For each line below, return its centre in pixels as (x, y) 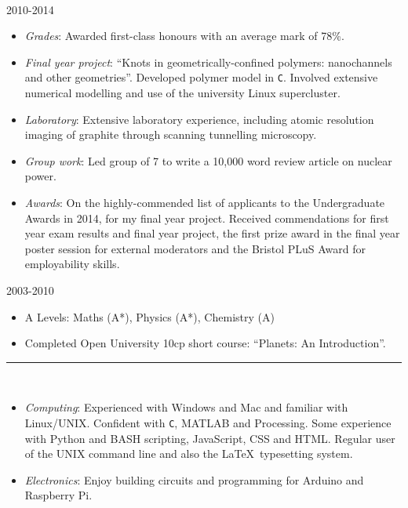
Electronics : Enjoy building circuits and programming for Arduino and (194, 479)
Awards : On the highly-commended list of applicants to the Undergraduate (205, 202)
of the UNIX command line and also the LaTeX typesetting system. (189, 454)
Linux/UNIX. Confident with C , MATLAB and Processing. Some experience (208, 422)
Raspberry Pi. (58, 495)
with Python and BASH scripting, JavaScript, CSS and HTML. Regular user (210, 438)
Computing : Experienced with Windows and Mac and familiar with (186, 407)
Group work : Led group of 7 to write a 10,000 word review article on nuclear (208, 160)
